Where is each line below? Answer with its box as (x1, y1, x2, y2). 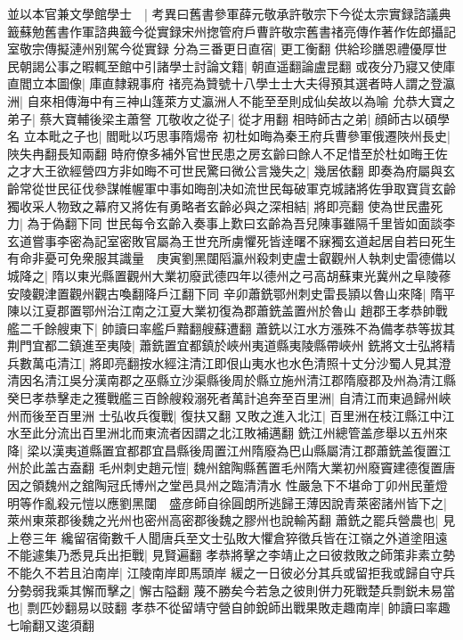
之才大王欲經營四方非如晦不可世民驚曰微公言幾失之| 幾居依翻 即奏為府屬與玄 (7, 161, 456, 180)
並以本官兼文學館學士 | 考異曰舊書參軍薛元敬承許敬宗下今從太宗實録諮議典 (7, 4, 451, 22)
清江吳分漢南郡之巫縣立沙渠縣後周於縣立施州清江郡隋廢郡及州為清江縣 (44, 371, 456, 390)
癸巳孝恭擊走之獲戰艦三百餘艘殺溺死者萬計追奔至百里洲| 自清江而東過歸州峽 (7, 389, 451, 407)
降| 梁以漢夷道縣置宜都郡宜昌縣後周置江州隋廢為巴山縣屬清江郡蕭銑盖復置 (7, 440, 439, 459)
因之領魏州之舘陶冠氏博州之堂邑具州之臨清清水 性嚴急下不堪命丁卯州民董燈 (7, 476, 448, 495)
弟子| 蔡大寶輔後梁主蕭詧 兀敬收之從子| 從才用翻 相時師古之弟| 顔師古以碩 (7, 109, 438, 127)
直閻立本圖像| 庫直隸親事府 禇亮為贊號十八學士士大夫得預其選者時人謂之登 (7, 74, 443, 93)
